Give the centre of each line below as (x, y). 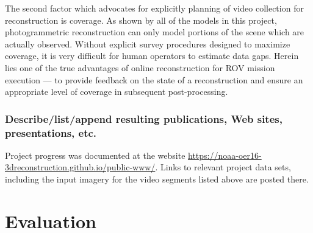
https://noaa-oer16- (225, 155)
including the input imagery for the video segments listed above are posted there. (157, 179)
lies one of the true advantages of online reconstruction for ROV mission (140, 67)
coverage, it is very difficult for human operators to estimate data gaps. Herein (152, 56)
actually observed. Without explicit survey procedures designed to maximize (148, 43)
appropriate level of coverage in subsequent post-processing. (117, 92)
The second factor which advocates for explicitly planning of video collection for (154, 8)
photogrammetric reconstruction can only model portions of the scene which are (155, 32)
